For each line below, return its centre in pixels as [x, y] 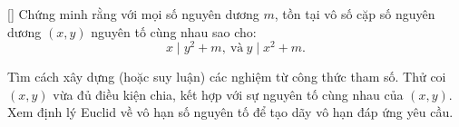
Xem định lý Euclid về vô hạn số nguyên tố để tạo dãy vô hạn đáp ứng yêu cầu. [230, 112]
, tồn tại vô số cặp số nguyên [355, 14]
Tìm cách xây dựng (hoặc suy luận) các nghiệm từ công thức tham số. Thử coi [227, 77]
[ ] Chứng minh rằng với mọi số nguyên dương [133, 14]
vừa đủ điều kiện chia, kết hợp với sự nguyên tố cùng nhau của [228, 94]
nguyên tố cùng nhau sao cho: [174, 31]
